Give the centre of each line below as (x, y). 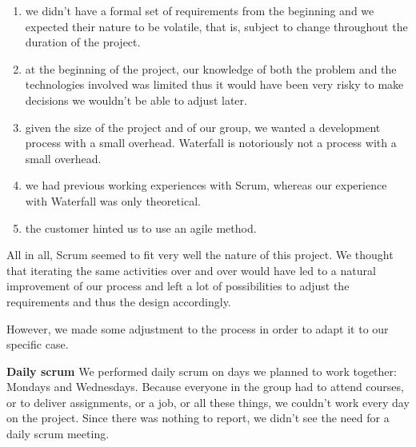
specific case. (38, 344)
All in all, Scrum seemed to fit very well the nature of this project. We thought (200, 255)
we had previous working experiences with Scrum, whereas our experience (206, 185)
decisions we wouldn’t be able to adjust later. (136, 100)
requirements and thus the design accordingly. (119, 301)
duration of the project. (83, 42)
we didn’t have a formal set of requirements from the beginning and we (200, 10)
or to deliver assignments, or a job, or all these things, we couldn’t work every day (208, 402)
